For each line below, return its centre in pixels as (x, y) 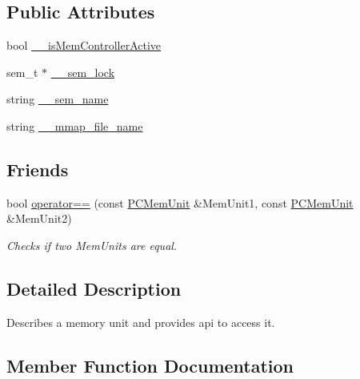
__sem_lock (83, 72)
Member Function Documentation (150, 365)
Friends (38, 169)
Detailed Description (94, 288)
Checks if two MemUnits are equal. (92, 245)
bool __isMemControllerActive (84, 45)
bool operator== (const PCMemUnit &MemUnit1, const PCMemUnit (180, 202)
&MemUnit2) (39, 218)
